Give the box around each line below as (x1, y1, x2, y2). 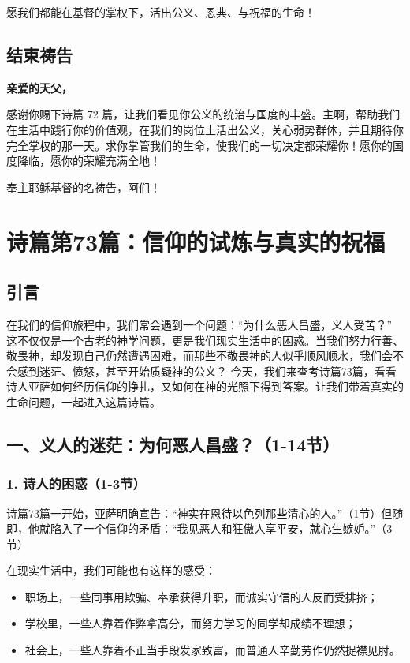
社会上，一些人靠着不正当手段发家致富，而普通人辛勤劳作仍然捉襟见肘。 (24, 642, 401, 658)
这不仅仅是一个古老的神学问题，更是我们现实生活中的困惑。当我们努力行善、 (6, 331, 404, 348)
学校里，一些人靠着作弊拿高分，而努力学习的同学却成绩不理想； (24, 615, 356, 631)
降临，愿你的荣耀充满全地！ (17, 152, 161, 169)
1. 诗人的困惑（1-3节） (6, 474, 146, 493)
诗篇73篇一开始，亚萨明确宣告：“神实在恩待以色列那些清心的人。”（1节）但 (6, 504, 393, 521)
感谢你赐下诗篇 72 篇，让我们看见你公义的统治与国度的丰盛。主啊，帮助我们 (6, 106, 401, 122)
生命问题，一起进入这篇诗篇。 (6, 393, 161, 410)
